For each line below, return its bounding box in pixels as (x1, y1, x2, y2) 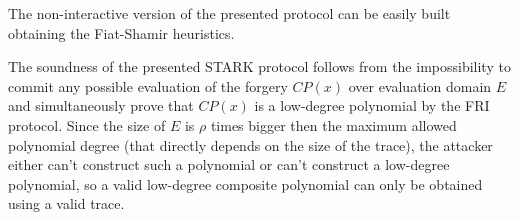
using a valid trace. (8, 193, 125, 214)
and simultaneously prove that (8, 95, 194, 116)
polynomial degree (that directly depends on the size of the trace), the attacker (8, 134, 493, 155)
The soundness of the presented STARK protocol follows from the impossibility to (8, 56, 511, 77)
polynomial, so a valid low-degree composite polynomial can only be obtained (8, 173, 483, 194)
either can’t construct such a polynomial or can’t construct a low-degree (8, 154, 450, 175)
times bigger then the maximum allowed (210, 114, 457, 135)
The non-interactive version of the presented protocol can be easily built (8, 3, 451, 23)
